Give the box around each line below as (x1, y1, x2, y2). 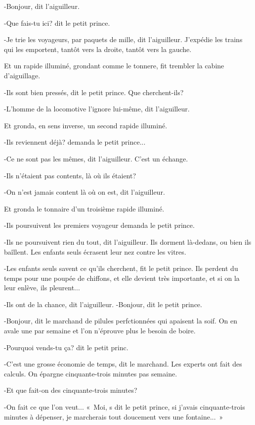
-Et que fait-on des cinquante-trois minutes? (4, 385, 137, 395)
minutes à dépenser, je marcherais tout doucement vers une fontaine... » (4, 411, 223, 422)
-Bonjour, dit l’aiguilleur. (4, 1, 80, 11)
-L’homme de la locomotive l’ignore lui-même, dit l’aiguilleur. (4, 104, 190, 114)
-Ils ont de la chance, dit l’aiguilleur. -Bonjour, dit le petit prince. (4, 299, 202, 309)
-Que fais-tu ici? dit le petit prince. (4, 17, 110, 28)
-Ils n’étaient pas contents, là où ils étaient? (4, 170, 136, 180)
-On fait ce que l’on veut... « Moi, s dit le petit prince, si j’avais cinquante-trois (4, 402, 245, 412)
